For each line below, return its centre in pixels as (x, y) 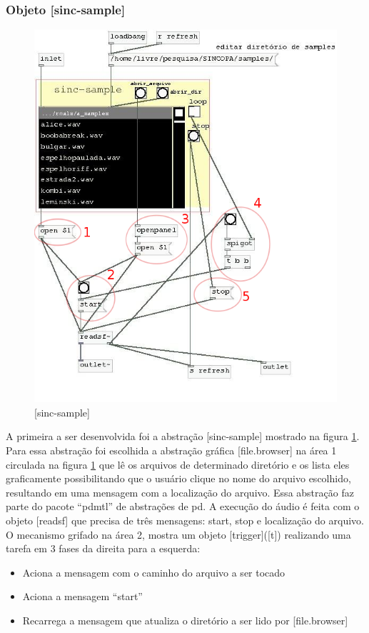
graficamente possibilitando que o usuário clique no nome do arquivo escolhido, (178, 478)
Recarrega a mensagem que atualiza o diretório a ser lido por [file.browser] (185, 620)
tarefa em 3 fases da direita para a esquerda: (103, 548)
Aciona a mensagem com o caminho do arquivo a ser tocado (154, 572)
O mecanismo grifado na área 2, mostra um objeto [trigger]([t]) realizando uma (178, 534)
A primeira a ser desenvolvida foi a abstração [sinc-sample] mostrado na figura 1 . (183, 436)
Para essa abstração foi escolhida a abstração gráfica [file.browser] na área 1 (171, 450)
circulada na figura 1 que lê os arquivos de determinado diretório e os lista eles (178, 464)
